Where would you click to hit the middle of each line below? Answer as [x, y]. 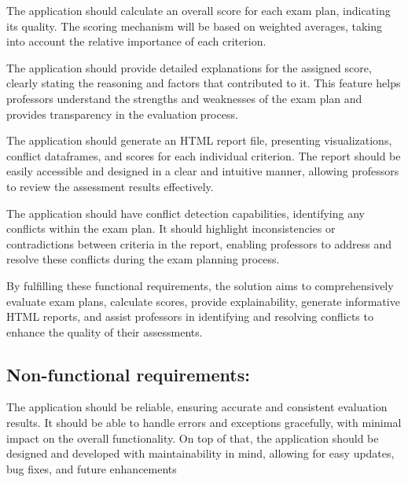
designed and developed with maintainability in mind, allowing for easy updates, [200, 453]
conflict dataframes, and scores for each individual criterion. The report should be [204, 155]
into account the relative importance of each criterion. [136, 41]
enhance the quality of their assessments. [105, 331]
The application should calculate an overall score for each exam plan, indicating [198, 10]
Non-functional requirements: [128, 374]
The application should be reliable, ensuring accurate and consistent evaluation [197, 407]
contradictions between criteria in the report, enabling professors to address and [199, 243]
